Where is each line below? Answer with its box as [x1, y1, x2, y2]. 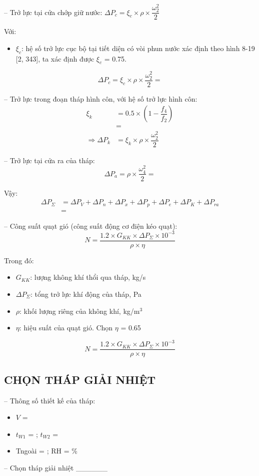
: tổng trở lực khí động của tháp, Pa [30, 288, 141, 299]
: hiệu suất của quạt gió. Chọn [19, 322, 113, 333]
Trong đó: [4, 255, 34, 265]
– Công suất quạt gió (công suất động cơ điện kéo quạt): [4, 220, 177, 231]
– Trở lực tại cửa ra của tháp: [4, 155, 95, 165]
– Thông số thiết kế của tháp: [4, 395, 95, 405]
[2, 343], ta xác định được [15, 53, 94, 64]
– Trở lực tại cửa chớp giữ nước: [4, 7, 102, 17]
